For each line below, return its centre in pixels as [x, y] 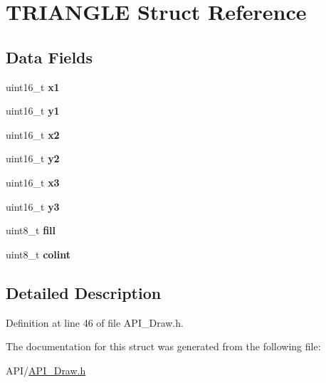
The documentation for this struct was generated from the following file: [163, 346]
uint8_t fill [31, 230]
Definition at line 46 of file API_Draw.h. [95, 322]
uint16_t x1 [33, 86]
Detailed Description [84, 292]
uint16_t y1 [33, 111]
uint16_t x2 [33, 134]
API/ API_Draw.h [46, 370]
